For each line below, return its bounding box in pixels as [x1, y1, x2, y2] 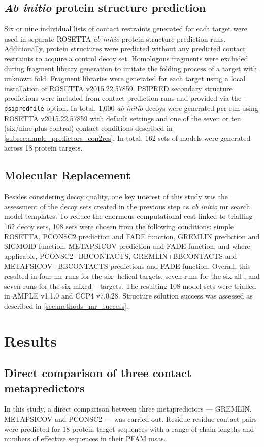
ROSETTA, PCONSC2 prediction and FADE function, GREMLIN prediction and [4, 231, 260, 241]
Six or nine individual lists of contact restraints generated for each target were [4, 23, 247, 34]
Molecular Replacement [4, 167, 131, 183]
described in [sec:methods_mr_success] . [4, 300, 128, 311]
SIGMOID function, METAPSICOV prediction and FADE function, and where [4, 241, 250, 251]
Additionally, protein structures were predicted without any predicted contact [4, 43, 246, 54]
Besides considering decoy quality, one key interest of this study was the [4, 191, 228, 202]
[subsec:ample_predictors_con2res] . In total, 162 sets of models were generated [4, 132, 251, 143]
